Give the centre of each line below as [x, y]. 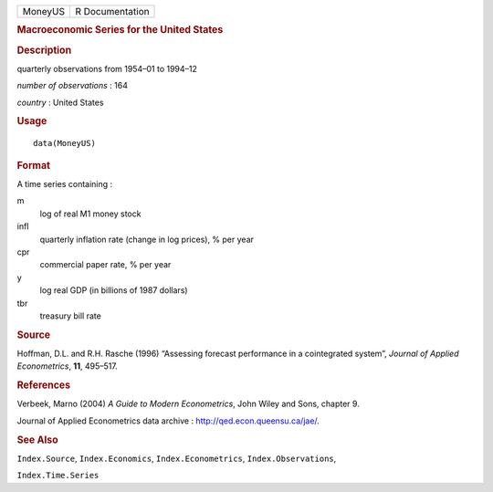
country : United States [60, 102]
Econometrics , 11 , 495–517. [67, 366]
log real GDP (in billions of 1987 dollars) [114, 290]
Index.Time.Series [58, 476]
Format [33, 165]
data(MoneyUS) [64, 143]
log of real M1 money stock [90, 214]
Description [44, 50]
